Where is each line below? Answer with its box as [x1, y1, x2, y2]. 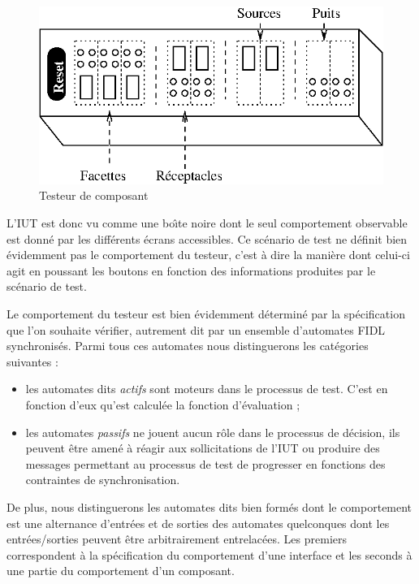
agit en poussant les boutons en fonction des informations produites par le [6, 262, 376, 279]
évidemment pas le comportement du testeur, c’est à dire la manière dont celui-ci [6, 246, 410, 263]
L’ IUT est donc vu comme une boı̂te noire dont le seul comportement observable [6, 214, 408, 231]
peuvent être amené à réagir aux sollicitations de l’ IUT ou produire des [25, 439, 380, 456]
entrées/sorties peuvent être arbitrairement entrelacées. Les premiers [6, 530, 347, 547]
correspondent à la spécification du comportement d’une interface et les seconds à [6, 546, 413, 563]
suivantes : [6, 353, 58, 370]
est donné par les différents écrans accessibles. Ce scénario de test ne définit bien [6, 230, 408, 247]
